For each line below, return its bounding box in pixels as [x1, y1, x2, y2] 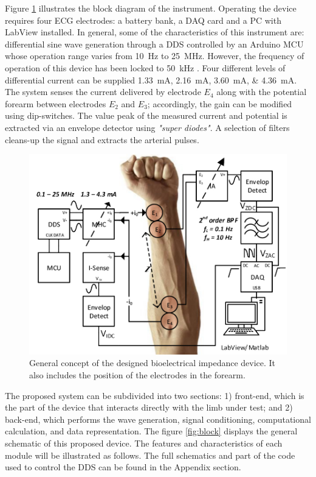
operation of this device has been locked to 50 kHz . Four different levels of [5, 61, 286, 74]
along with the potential [216, 85, 307, 98]
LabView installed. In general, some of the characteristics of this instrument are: [5, 26, 304, 38]
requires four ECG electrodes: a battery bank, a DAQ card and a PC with [5, 13, 281, 26]
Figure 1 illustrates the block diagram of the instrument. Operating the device [5, 2, 297, 14]
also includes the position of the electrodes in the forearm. [29, 368, 246, 381]
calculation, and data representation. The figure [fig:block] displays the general [5, 425, 298, 437]
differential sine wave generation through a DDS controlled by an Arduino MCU [5, 37, 304, 50]
